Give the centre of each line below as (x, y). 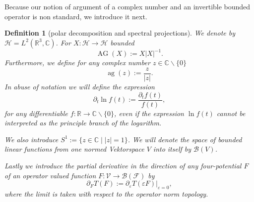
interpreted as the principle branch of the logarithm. (83, 123)
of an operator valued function (50, 175)
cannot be (231, 113)
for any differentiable (36, 113)
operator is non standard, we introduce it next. (76, 16)
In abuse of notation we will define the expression (80, 86)
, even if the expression (149, 113)
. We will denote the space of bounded (185, 139)
